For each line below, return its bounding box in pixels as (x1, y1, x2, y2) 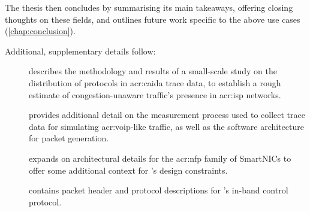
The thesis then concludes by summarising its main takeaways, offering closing (5, 1, 293, 13)
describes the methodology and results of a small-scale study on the (29, 65, 277, 77)
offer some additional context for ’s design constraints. (29, 163, 228, 176)
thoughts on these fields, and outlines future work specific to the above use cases (5, 13, 300, 25)
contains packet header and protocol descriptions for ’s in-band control (29, 184, 288, 196)
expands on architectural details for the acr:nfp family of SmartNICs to (29, 152, 291, 164)
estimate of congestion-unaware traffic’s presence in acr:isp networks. (29, 88, 281, 101)
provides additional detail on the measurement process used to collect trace (29, 108, 305, 121)
